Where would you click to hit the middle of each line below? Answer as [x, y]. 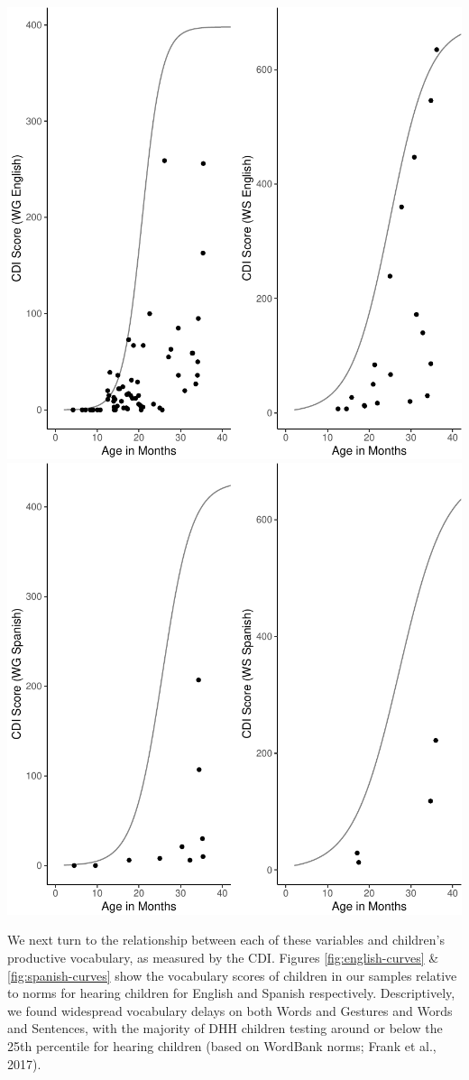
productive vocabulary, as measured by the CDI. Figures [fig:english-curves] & [223, 957]
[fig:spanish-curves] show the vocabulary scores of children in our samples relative [232, 975]
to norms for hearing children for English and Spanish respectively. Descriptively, [231, 993]
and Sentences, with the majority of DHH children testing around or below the [225, 1028]
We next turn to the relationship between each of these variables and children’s [226, 940]
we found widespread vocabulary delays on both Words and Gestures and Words [230, 1010]
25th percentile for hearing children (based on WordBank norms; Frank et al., [222, 1045]
